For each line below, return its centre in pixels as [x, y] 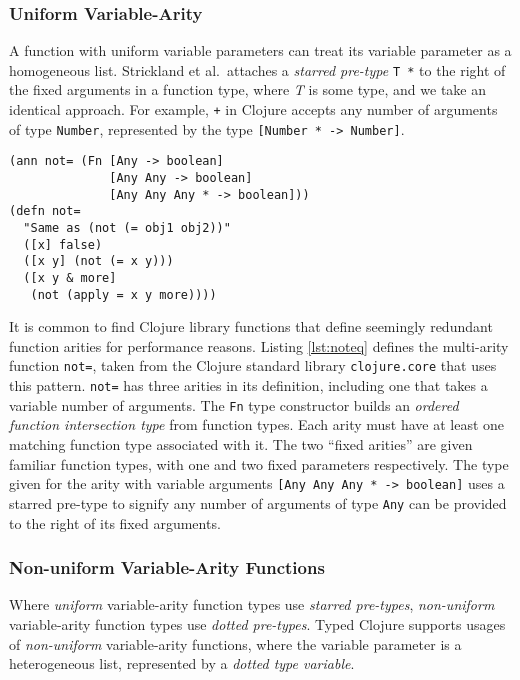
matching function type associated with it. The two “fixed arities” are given [241, 444]
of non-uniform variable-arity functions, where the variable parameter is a [235, 643]
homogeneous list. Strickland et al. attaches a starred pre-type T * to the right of [257, 69]
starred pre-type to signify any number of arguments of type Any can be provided [258, 502]
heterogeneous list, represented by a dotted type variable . [182, 663]
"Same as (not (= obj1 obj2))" [127, 228]
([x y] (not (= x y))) [98, 261]
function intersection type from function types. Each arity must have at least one [257, 424]
